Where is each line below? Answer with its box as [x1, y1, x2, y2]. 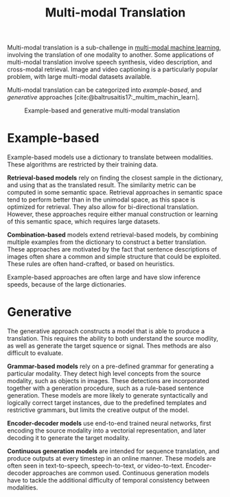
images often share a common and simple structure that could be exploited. [7, 252, 221, 261]
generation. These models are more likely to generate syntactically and [7, 391, 208, 400]
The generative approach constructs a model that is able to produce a [7, 327, 205, 335]
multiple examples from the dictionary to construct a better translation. [7, 238, 207, 246]
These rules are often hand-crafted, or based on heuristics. [7, 260, 175, 268]
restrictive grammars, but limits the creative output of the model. [7, 406, 189, 414]
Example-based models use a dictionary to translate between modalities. [7, 153, 214, 162]
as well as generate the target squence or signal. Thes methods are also [7, 341, 211, 350]
